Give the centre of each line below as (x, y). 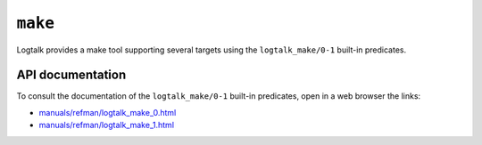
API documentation (71, 75)
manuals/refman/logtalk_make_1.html (106, 125)
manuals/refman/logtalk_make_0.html (108, 112)
